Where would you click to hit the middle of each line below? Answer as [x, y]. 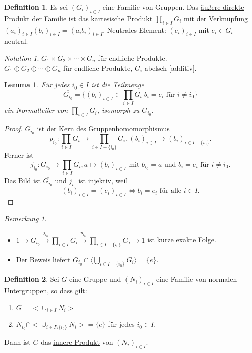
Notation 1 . [22, 58]
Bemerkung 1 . [25, 218]
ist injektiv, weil [103, 180]
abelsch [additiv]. [170, 68]
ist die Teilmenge [118, 85]
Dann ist [17, 342]
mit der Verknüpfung [216, 18]
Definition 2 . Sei [32, 279]
